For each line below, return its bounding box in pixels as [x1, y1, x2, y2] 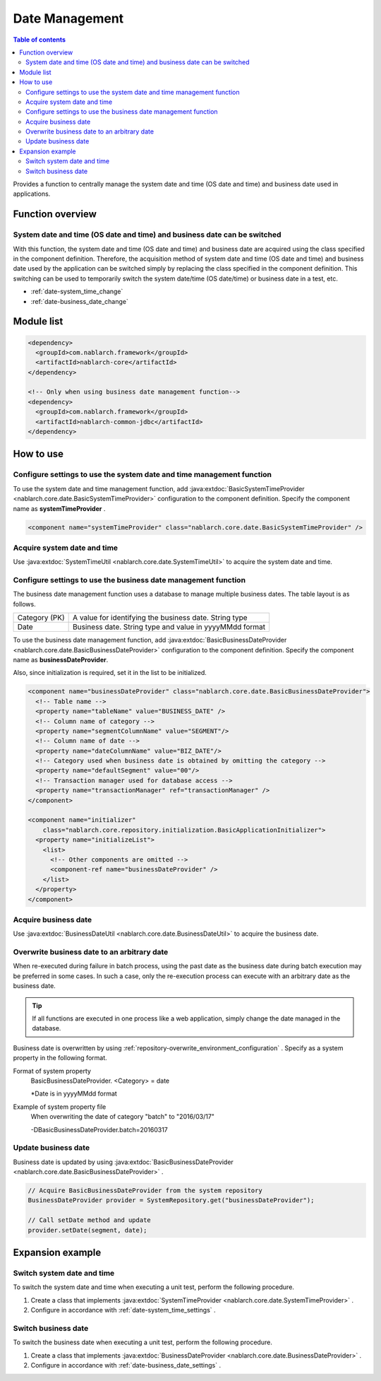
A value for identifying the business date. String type [73, 613, 248, 623]
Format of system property [13, 1066, 92, 1075]
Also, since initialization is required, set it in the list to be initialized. [13, 669, 207, 677]
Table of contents [13, 35, 66, 44]
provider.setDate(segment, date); [28, 1226, 147, 1234]
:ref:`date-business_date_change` [30, 297, 128, 305]
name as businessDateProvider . [13, 655, 109, 664]
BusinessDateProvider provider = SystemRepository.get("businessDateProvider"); [28, 1197, 315, 1204]
